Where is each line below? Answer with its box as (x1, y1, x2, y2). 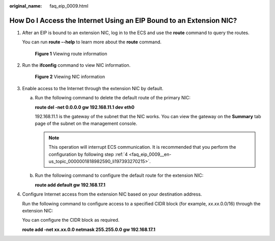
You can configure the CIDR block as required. (22, 217, 120, 223)
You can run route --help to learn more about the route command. (22, 39, 162, 45)
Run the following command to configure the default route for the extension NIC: (35, 172, 204, 178)
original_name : (9, 3, 42, 9)
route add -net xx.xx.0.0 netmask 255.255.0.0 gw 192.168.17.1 (22, 226, 155, 232)
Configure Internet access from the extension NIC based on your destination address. (22, 191, 202, 197)
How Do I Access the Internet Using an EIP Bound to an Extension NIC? (9, 16, 237, 25)
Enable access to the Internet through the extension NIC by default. (22, 85, 164, 91)
